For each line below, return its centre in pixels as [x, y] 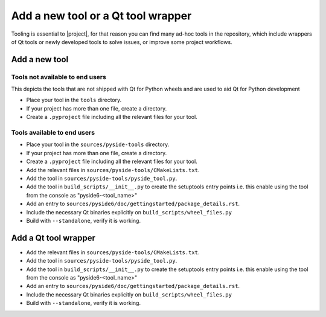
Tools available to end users [53, 133]
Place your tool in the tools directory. [74, 100]
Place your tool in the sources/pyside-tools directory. [98, 144]
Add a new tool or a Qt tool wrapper [101, 16]
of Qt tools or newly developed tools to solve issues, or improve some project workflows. [122, 42]
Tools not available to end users [59, 77]
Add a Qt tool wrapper [53, 238]
